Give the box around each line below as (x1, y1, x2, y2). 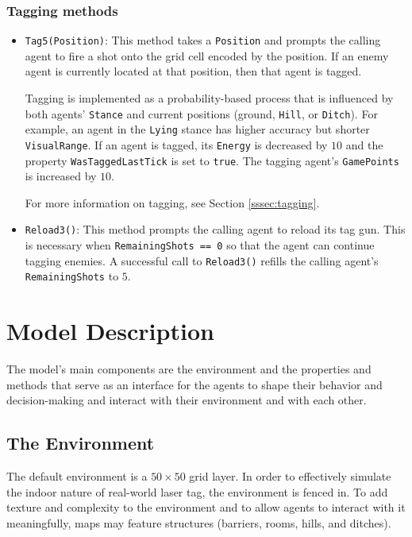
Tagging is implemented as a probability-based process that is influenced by (25, 90, 394, 106)
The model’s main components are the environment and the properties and (6, 361, 372, 377)
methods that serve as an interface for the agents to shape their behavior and (6, 376, 383, 392)
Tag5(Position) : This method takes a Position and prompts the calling (25, 32, 381, 48)
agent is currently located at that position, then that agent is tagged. (25, 63, 362, 79)
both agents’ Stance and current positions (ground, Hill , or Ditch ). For (25, 105, 378, 122)
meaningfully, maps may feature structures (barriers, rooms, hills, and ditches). (6, 514, 391, 531)
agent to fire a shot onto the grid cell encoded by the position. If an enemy (25, 47, 389, 64)
